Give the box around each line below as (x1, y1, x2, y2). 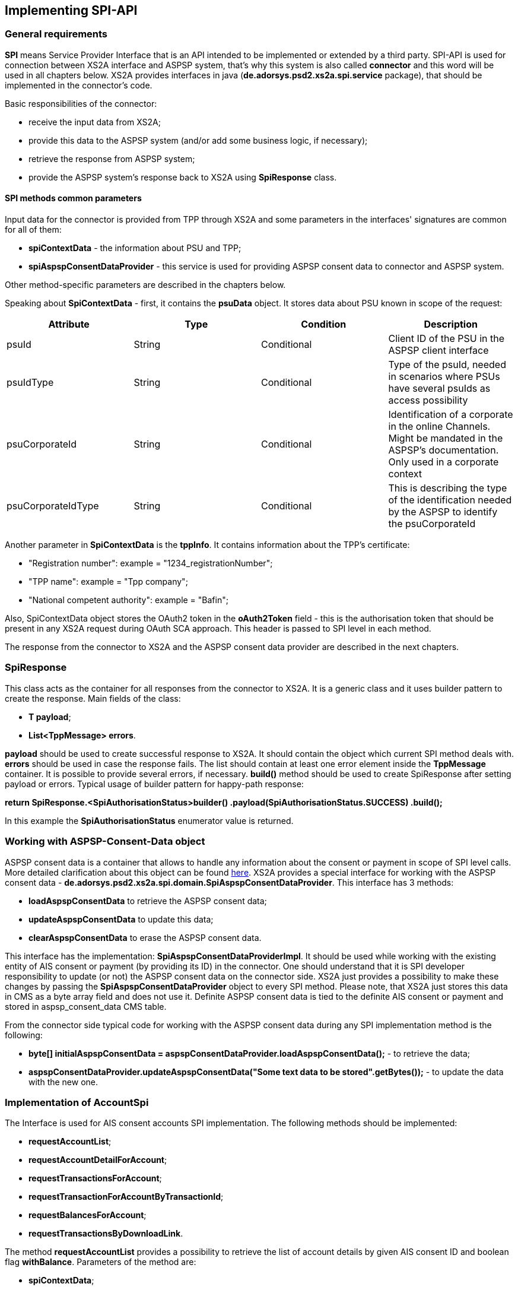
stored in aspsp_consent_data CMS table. (5, 1001, 167, 1012)
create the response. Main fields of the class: (5, 693, 181, 703)
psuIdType (7, 376, 54, 389)
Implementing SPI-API (5, 3, 138, 18)
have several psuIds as (388, 382, 491, 395)
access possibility (388, 394, 468, 407)
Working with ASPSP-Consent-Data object (5, 835, 205, 848)
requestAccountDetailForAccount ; (28, 1155, 167, 1165)
